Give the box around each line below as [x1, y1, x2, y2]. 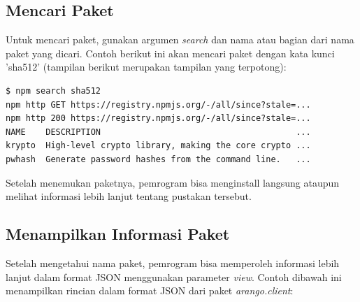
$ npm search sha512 [6, 85, 101, 96]
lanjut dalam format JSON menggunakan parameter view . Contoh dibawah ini [6, 269, 342, 284]
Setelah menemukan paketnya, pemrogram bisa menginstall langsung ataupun [6, 175, 340, 189]
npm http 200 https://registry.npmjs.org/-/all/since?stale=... [6, 113, 311, 124]
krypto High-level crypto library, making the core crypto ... [6, 141, 311, 151]
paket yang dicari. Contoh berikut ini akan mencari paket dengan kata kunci [6, 45, 335, 60]
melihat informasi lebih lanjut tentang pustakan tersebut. [6, 189, 252, 203]
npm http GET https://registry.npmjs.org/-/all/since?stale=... [6, 99, 311, 110]
